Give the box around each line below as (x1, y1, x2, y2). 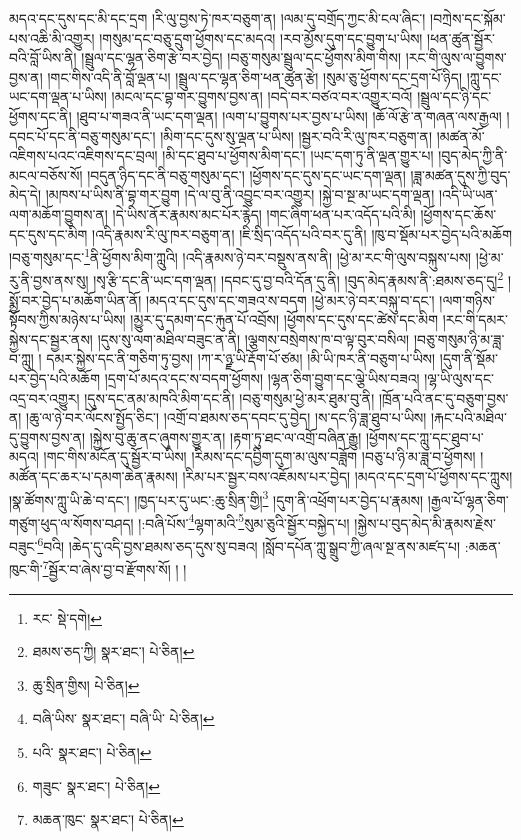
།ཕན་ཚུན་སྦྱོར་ (427, 27, 495, 48)
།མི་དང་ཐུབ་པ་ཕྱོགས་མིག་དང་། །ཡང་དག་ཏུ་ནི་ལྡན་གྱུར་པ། (162, 145, 434, 166)
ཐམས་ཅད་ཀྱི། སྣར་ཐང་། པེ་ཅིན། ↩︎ (32, 641, 195, 662)
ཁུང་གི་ (9, 558, 43, 579)
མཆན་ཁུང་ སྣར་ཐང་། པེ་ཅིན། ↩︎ (32, 809, 184, 830)
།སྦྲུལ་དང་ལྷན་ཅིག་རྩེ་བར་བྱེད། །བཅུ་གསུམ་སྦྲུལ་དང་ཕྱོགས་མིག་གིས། (81, 47, 401, 68)
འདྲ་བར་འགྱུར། (9, 387, 80, 408)
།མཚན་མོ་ (436, 125, 485, 146)
